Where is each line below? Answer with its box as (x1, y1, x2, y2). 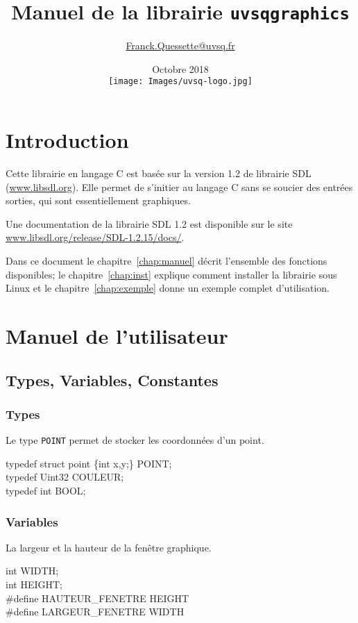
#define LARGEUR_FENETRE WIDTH (6, 604, 185, 619)
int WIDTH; (6, 563, 59, 578)
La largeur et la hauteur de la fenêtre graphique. (6, 540, 212, 554)
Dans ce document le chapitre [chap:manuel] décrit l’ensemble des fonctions (6, 254, 327, 267)
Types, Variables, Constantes (6, 369, 219, 390)
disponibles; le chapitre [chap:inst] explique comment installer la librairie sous (6, 267, 337, 281)
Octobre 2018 (152, 61, 209, 76)
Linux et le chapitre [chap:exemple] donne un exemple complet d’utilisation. (6, 281, 330, 295)
